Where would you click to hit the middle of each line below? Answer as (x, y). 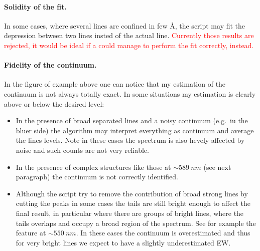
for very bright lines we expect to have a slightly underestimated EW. (123, 242)
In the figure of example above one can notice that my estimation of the (115, 84)
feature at (31, 233)
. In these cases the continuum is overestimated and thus (163, 233)
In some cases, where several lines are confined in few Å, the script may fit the (125, 25)
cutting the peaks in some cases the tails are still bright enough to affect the (133, 203)
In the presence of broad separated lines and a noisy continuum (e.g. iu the (132, 120)
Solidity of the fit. (35, 6)
